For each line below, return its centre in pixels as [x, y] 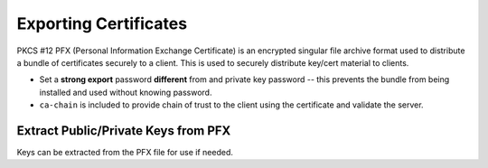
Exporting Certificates [102, 23]
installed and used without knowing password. [126, 92]
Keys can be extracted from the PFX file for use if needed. [125, 153]
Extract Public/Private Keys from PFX [124, 131]
